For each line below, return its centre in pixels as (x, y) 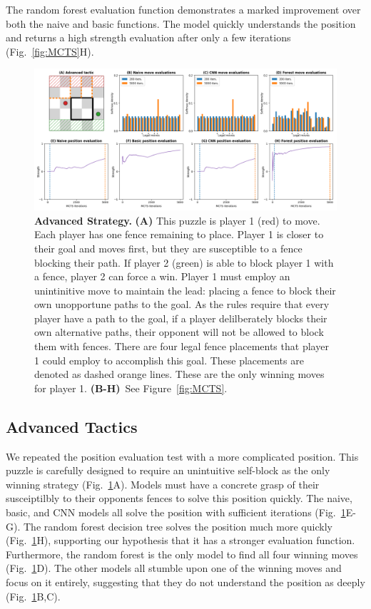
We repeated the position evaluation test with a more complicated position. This (182, 456)
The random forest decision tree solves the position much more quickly (178, 526)
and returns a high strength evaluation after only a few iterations (148, 37)
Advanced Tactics (72, 426)
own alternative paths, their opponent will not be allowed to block (179, 332)
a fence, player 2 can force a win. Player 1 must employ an (162, 276)
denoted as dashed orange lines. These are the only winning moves (179, 374)
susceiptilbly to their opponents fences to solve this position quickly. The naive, (179, 498)
